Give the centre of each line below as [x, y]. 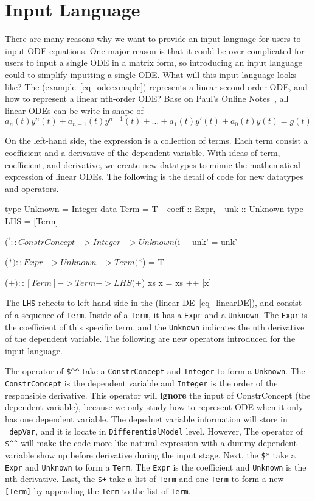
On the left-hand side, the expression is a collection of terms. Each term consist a [157, 140]
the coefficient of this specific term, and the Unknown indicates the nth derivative [155, 326]
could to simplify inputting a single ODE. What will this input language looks [151, 74]
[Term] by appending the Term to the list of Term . [98, 490]
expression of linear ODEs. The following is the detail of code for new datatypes [154, 176]
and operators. [32, 188]
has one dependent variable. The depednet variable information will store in [146, 418]
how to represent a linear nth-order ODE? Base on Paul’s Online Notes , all [147, 98]
